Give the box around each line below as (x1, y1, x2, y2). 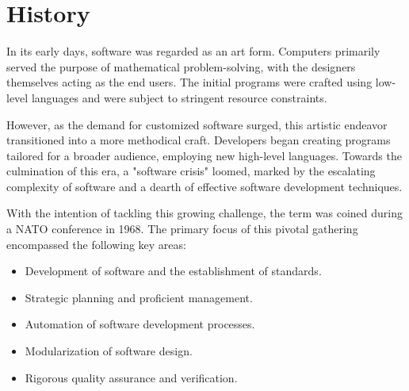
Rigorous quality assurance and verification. (25, 369, 238, 385)
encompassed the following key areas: (6, 236, 186, 252)
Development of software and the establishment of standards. (25, 263, 322, 279)
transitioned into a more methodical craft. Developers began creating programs (6, 132, 391, 148)
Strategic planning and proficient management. (25, 289, 253, 305)
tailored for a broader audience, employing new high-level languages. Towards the (6, 147, 402, 163)
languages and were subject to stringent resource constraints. (31, 89, 327, 105)
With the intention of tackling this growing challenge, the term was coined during (6, 205, 403, 221)
